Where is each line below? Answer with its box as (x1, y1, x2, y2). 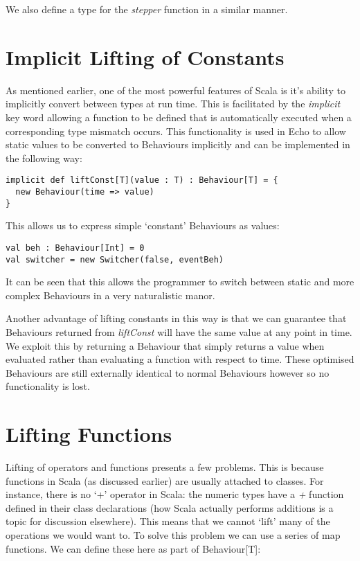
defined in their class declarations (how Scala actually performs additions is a (6, 500, 334, 515)
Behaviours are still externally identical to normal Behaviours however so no (6, 365, 330, 380)
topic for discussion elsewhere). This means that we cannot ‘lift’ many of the (6, 514, 330, 528)
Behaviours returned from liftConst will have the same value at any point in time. (6, 324, 352, 339)
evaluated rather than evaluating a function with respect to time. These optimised (6, 352, 354, 366)
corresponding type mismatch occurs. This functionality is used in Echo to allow (6, 123, 346, 138)
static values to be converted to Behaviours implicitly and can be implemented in (6, 137, 350, 152)
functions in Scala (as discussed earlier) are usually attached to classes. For (6, 473, 324, 488)
